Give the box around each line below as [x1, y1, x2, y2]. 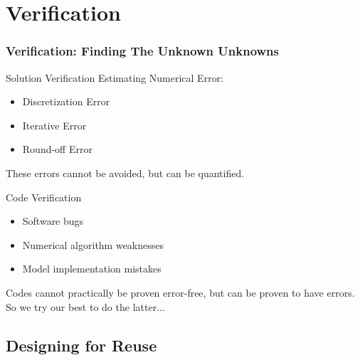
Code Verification [6, 189, 82, 204]
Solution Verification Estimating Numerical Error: [6, 70, 224, 85]
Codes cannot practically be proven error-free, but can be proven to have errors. [6, 285, 355, 300]
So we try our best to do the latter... [6, 299, 165, 314]
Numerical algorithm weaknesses [22, 237, 164, 252]
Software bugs [22, 213, 84, 228]
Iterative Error [22, 117, 87, 132]
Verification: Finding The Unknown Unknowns [6, 42, 280, 60]
